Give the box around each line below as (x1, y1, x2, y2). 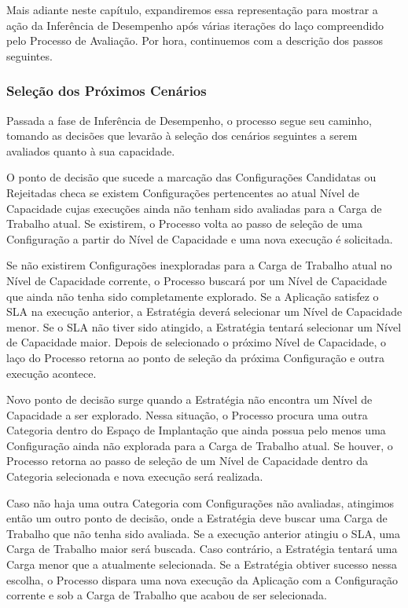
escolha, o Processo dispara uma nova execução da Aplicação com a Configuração (6, 571, 398, 588)
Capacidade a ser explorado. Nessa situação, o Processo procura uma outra (6, 406, 368, 423)
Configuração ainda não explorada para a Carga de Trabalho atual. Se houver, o (6, 437, 393, 453)
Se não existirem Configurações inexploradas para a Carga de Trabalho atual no (6, 257, 392, 273)
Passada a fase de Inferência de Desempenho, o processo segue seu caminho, (6, 112, 372, 128)
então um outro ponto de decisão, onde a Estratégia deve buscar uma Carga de (6, 510, 388, 526)
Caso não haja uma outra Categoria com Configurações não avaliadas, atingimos (6, 494, 395, 511)
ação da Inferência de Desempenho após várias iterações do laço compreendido (6, 16, 384, 33)
